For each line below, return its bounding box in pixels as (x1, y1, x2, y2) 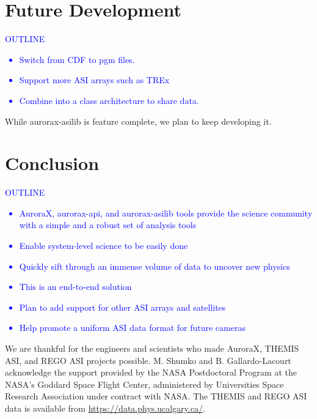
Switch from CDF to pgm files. (19, 53, 135, 65)
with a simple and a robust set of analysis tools (19, 218, 197, 231)
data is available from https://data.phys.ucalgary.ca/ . (5, 401, 205, 414)
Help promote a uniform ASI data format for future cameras (19, 321, 246, 334)
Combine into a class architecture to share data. (19, 94, 199, 106)
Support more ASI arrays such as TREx (19, 73, 170, 86)
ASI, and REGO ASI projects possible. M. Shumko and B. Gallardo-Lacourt (5, 354, 291, 366)
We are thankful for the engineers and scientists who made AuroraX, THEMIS (5, 341, 299, 354)
